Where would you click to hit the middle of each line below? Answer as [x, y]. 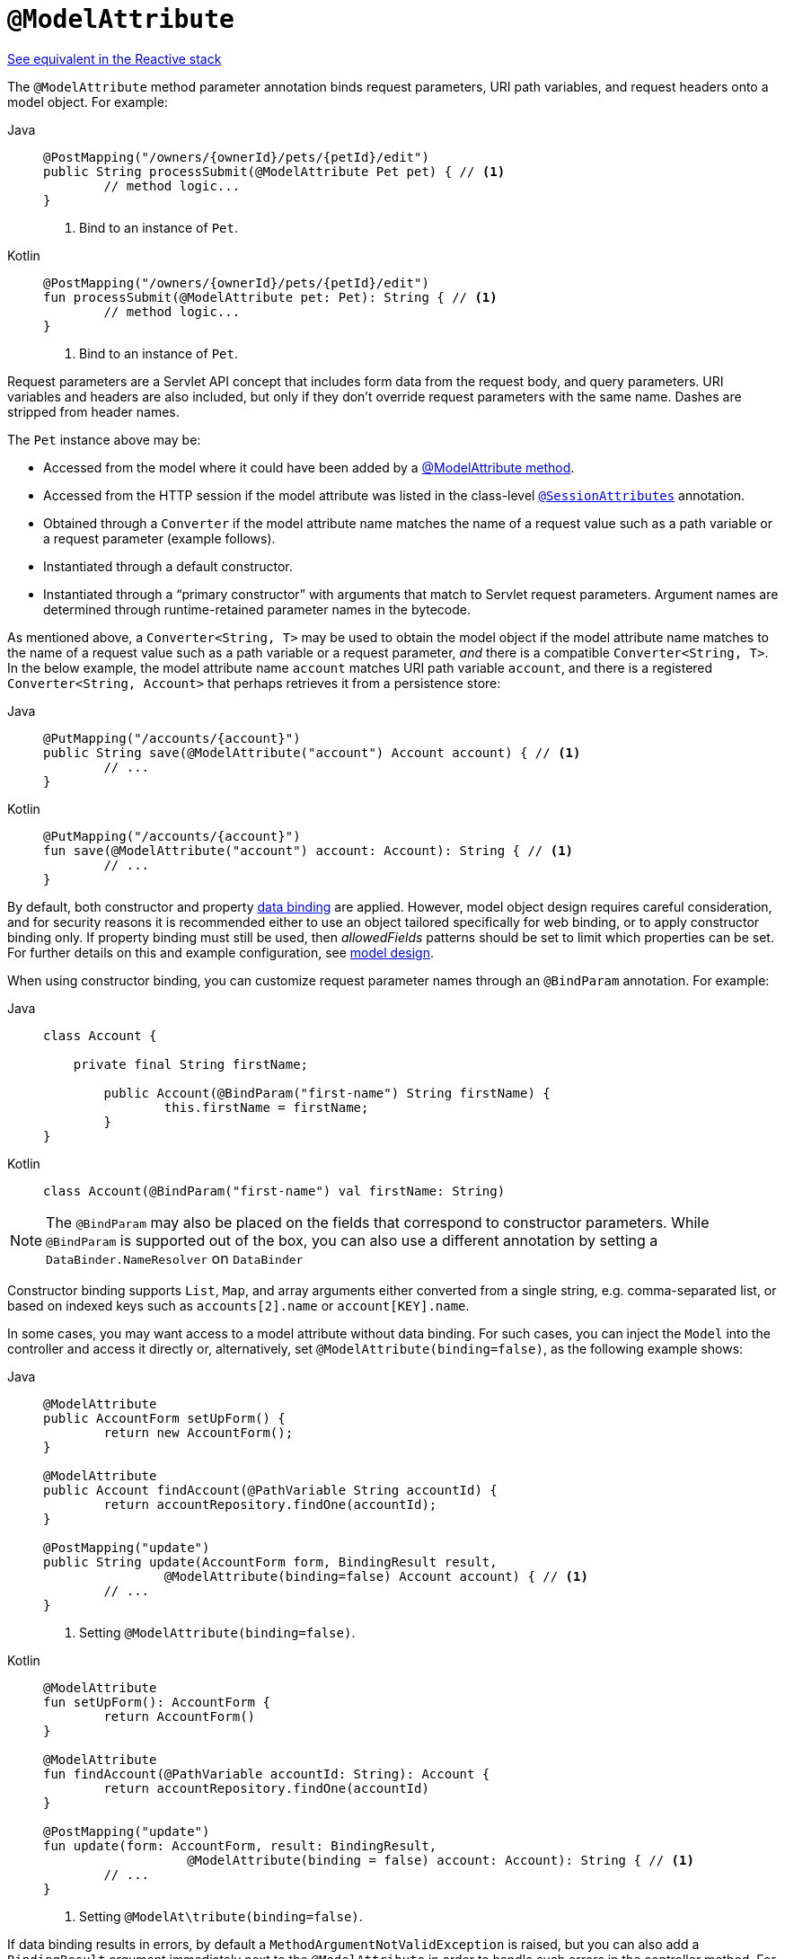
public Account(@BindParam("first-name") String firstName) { [327, 1093]
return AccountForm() [180, 1716]
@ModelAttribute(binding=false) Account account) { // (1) [376, 1576]
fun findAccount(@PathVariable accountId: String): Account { [267, 1774]
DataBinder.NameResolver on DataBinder [175, 1258]
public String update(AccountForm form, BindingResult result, [270, 1562]
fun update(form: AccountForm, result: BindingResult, [240, 1845]
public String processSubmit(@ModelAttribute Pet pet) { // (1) [274, 171]
